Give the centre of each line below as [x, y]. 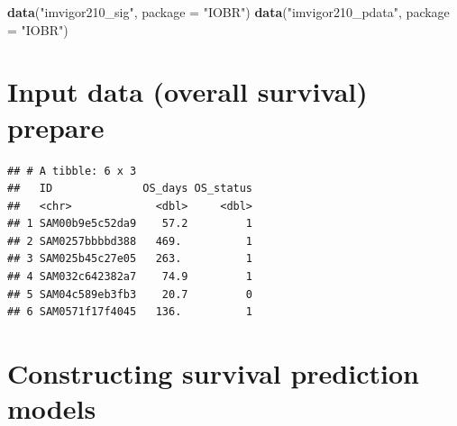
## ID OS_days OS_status [130, 189]
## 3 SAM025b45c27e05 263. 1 [130, 259]
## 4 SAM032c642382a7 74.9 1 [130, 277]
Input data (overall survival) [187, 91]
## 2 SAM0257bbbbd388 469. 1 [130, 241]
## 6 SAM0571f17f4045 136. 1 [130, 312]
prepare [56, 127]
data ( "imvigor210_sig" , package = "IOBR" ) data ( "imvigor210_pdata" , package [228, 12]
